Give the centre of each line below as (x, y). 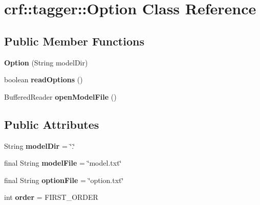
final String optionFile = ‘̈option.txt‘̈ (64, 180)
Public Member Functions (74, 41)
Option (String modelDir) (46, 62)
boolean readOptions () (44, 79)
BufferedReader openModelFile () (60, 96)
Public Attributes (52, 124)
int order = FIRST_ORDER (51, 197)
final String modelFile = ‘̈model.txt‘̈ (63, 163)
